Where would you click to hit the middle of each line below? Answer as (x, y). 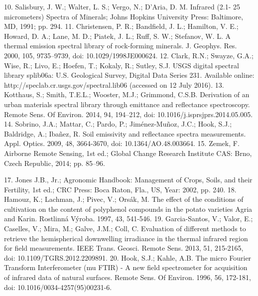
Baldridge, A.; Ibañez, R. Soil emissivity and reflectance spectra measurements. (125, 133)
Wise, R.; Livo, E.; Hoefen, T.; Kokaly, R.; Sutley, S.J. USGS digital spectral (122, 65)
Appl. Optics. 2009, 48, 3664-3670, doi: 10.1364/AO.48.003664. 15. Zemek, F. (122, 143)
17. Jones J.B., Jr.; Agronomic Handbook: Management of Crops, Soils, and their (128, 180)
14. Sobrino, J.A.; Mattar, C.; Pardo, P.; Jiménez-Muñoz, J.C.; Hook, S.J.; (118, 124)
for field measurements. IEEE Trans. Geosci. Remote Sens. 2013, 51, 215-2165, (124, 248)
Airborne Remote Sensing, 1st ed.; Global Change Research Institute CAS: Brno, (128, 153)
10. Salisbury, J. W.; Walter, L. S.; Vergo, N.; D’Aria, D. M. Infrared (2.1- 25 (122, 6)
